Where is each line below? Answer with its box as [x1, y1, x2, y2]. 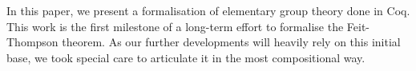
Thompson [6, 34, 59, 50]
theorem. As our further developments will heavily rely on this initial [62, 34, 401, 50]
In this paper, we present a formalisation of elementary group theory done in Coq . [6, 2, 410, 18]
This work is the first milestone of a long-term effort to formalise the [6, 18, 344, 34]
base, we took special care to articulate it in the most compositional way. [6, 49, 366, 65]
